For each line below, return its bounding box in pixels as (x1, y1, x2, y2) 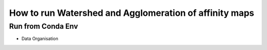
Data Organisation (21, 36, 59, 42)
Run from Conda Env (9, 22, 79, 31)
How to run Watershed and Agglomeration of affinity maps (9, 7, 255, 18)
